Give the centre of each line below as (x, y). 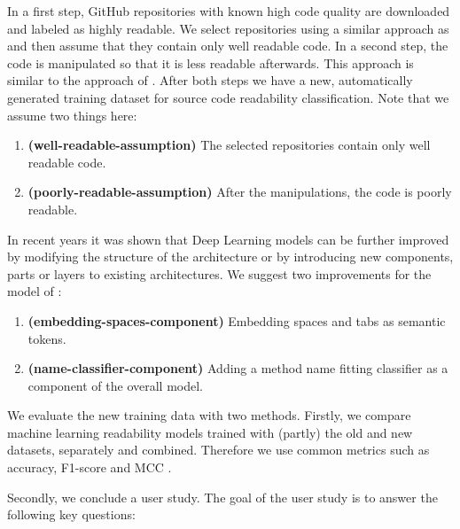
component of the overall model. (116, 385)
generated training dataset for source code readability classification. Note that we (228, 97)
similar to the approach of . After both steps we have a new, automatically (210, 80)
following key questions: (71, 514)
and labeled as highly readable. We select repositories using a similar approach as (228, 28)
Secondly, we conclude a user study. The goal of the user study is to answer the (222, 497)
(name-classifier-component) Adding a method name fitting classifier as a (238, 368)
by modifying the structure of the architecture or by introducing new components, (230, 257)
